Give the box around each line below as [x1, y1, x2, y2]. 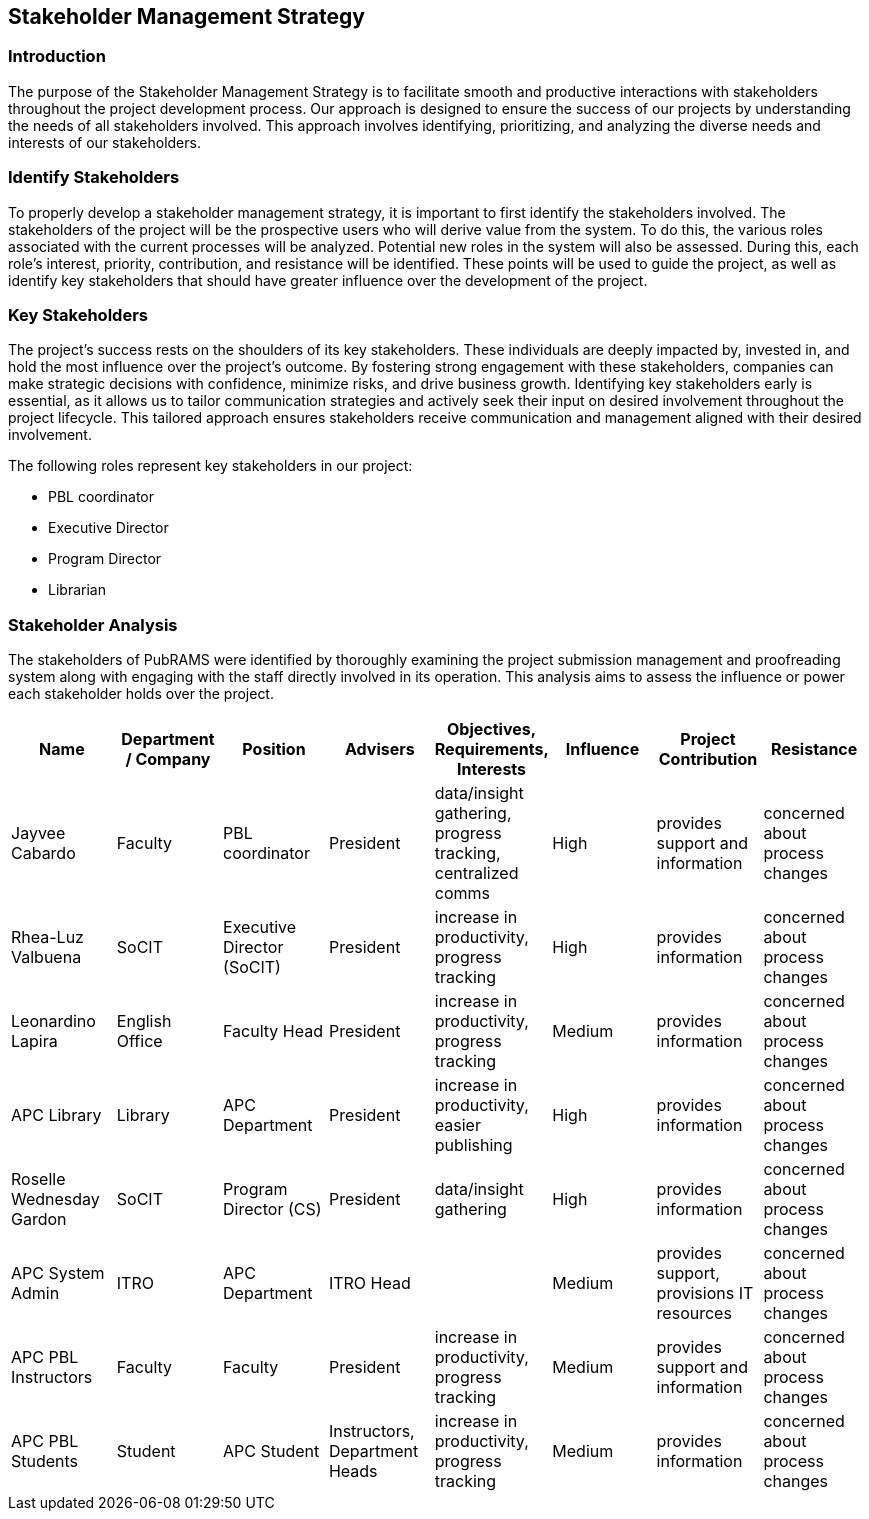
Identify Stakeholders [8, 167, 180, 188]
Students [11, 1451, 79, 1472]
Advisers [344, 739, 415, 760]
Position [242, 739, 306, 760]
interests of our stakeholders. [8, 133, 201, 151]
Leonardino [11, 1011, 96, 1032]
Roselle [11, 1169, 66, 1190]
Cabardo [11, 843, 76, 864]
